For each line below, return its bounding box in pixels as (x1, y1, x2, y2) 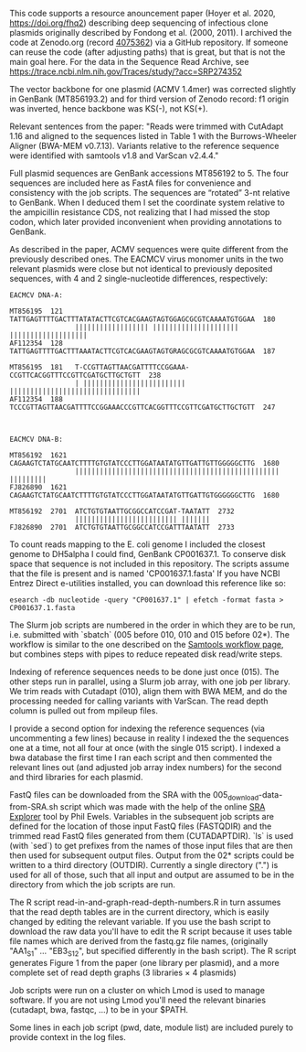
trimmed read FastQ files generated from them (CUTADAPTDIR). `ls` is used (9, 830, 294, 841)
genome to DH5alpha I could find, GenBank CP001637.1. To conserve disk (9, 549, 286, 559)
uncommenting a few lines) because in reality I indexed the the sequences (9, 733, 290, 744)
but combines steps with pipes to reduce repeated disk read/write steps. (9, 649, 283, 660)
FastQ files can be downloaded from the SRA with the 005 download (9, 789, 259, 802)
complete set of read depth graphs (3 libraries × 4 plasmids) (9, 967, 237, 978)
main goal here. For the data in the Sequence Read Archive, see (9, 57, 249, 67)
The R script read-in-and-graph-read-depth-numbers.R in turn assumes (9, 896, 281, 907)
